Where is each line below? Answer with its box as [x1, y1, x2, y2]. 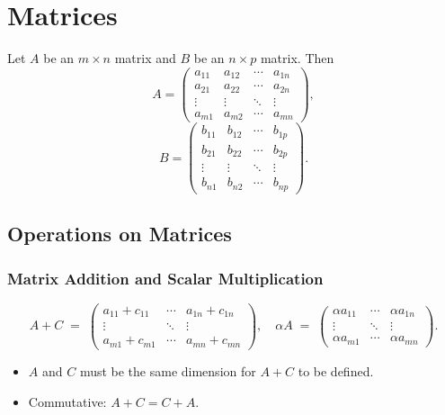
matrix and [114, 49, 176, 68]
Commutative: [28, 392, 107, 410]
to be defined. [298, 361, 374, 380]
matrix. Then [260, 49, 334, 68]
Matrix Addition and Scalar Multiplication [7, 266, 324, 289]
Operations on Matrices [7, 220, 232, 248]
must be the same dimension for [79, 361, 256, 380]
